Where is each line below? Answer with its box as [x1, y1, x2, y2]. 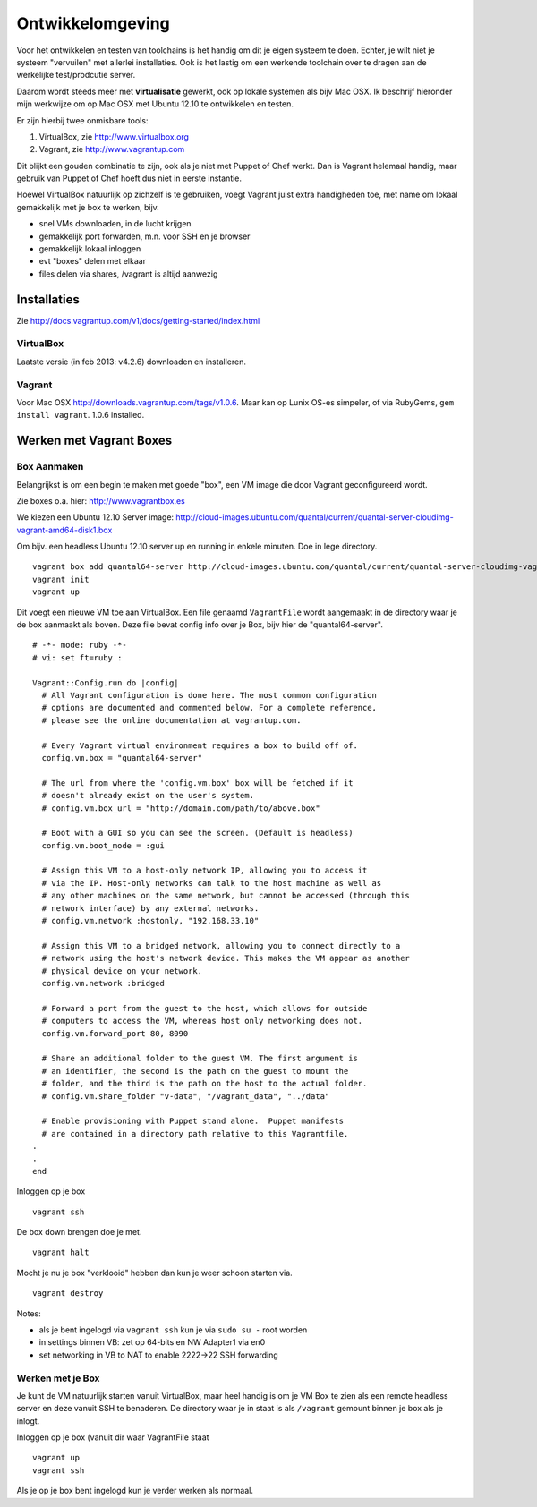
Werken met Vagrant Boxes [16, 433, 173, 448]
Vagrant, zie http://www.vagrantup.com [38, 144, 185, 155]
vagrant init [32, 574, 89, 584]
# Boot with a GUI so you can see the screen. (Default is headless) [41, 828, 354, 839]
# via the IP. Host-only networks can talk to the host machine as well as [41, 878, 382, 888]
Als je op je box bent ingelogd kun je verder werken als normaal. [16, 1486, 254, 1496]
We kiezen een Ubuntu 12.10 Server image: [16, 512, 175, 523]
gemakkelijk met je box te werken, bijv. [16, 201, 160, 212]
